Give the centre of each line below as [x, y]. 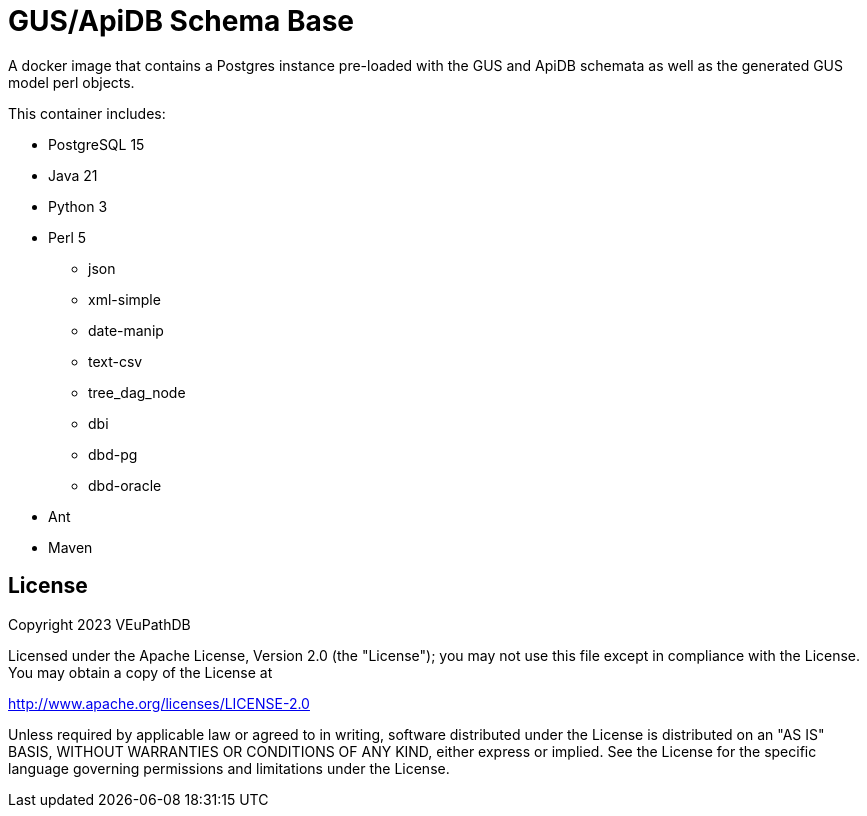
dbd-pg [113, 454]
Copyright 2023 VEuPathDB [99, 624]
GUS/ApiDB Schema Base [181, 21]
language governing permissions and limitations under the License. [229, 768]
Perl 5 [67, 237]
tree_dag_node [137, 392]
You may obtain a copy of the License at [140, 672]
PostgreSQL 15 [96, 144]
